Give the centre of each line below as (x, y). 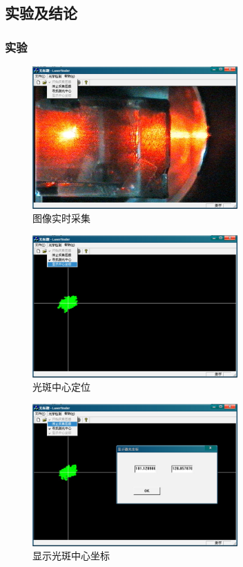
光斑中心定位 (61, 387)
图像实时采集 (61, 218)
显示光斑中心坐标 (71, 556)
